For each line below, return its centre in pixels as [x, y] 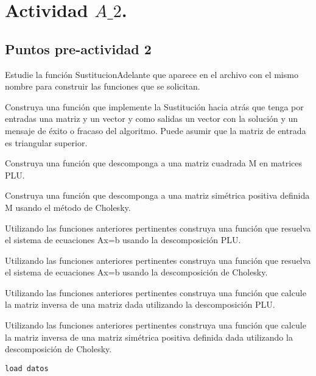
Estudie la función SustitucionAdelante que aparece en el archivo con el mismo [152, 74]
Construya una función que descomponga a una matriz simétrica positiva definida [157, 195]
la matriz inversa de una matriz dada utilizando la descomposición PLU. [140, 304]
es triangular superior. [46, 142]
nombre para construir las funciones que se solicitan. [103, 86]
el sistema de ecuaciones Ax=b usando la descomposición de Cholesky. [136, 272]
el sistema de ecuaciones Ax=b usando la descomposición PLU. [123, 240]
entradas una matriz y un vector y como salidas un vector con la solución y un [152, 119]
